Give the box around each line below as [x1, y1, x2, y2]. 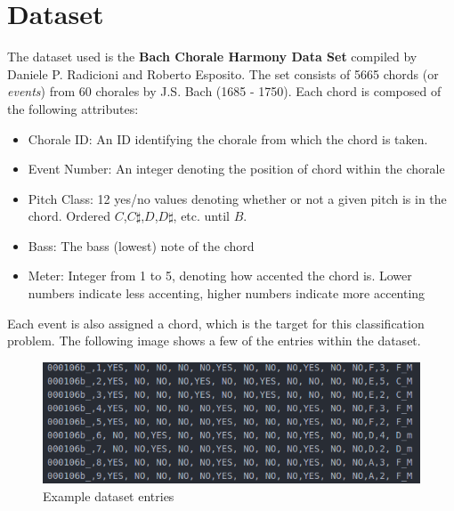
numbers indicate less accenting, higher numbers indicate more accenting [28, 284, 426, 303]
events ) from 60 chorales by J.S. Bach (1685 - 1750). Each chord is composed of [7, 82, 442, 101]
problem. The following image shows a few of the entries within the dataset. [7, 331, 421, 350]
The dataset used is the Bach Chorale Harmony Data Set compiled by [7, 47, 418, 66]
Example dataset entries [43, 486, 174, 505]
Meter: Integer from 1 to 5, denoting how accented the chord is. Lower [28, 266, 412, 285]
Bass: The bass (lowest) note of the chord [28, 236, 255, 255]
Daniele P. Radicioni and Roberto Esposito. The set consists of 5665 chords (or [7, 64, 439, 83]
